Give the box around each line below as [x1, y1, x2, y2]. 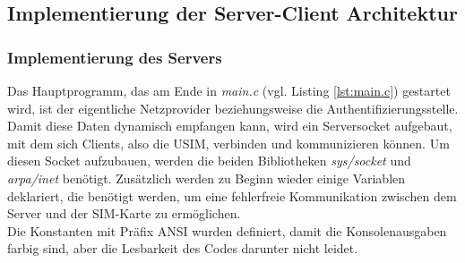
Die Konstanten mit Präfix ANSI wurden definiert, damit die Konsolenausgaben [7, 221, 447, 240]
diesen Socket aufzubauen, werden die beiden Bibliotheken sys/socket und [7, 151, 411, 170]
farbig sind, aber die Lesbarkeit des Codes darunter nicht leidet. [7, 239, 358, 258]
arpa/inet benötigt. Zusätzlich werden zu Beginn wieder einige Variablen [7, 168, 406, 187]
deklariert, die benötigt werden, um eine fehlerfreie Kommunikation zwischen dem [7, 186, 457, 205]
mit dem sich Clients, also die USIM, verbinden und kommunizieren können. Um [7, 133, 450, 152]
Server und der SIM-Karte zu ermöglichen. [7, 204, 241, 223]
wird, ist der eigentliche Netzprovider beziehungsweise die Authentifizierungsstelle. [7, 98, 459, 117]
